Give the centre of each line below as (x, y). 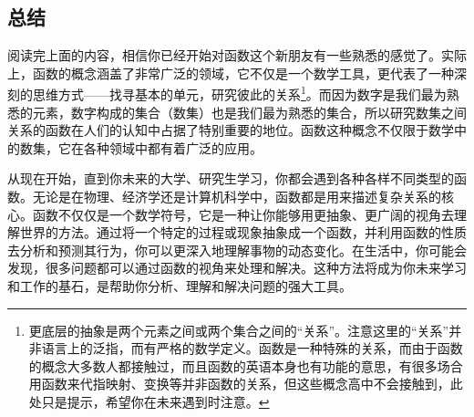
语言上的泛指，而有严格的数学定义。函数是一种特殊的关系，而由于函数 (252, 348)
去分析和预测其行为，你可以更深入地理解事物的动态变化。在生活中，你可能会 (237, 250)
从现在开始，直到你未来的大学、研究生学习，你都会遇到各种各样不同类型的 (231, 178)
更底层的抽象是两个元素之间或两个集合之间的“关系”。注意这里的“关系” (239, 330)
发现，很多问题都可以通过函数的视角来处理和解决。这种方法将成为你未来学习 (237, 268)
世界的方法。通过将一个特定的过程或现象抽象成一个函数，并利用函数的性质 (243, 232)
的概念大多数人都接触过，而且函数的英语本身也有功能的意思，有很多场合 (246, 365)
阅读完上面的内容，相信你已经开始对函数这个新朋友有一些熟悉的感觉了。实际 (237, 55)
